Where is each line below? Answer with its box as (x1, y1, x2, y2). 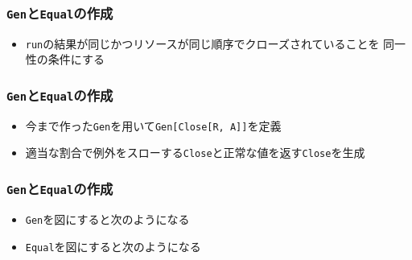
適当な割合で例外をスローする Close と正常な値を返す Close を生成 (25, 144, 365, 161)
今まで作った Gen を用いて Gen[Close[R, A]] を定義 (25, 117, 282, 134)
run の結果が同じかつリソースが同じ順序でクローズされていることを (25, 35, 380, 52)
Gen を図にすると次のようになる (25, 210, 190, 227)
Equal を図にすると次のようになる (25, 237, 201, 254)
